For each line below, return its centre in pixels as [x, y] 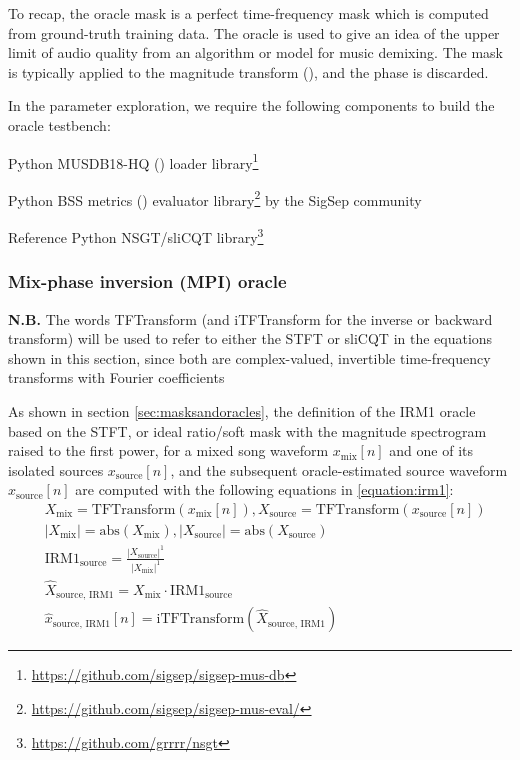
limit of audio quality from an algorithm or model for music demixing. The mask [255, 52]
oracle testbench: [59, 124]
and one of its [431, 450]
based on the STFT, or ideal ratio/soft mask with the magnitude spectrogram [247, 430]
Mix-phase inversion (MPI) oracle [147, 281]
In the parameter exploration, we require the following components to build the [251, 105]
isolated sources [56, 469]
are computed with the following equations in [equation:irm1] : [264, 489]
